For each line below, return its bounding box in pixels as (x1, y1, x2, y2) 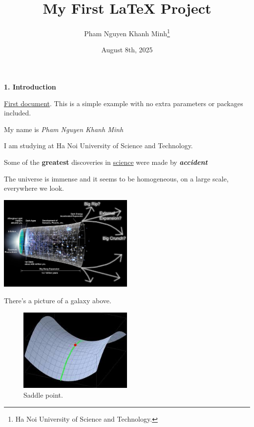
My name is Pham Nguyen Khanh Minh (4, 124, 124, 134)
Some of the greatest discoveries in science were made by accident (4, 157, 208, 167)
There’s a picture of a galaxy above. (4, 295, 111, 305)
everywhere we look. (4, 183, 64, 193)
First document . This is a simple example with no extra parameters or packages (4, 98, 243, 108)
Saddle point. (23, 389, 63, 400)
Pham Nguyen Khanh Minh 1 (84, 27, 170, 38)
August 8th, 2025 (101, 45, 153, 55)
